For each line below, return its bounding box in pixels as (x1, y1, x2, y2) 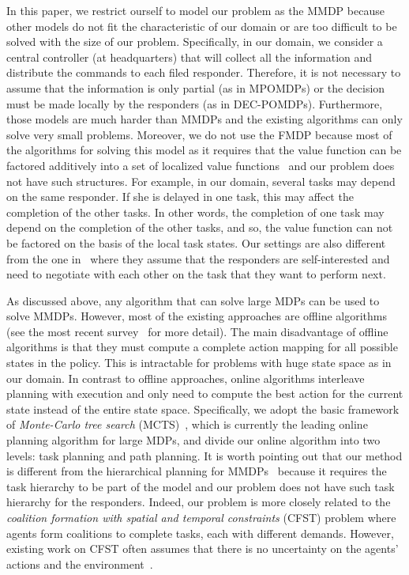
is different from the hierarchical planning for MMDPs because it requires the (6, 463, 387, 479)
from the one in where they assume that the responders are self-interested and (6, 250, 390, 267)
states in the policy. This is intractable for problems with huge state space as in (6, 354, 392, 371)
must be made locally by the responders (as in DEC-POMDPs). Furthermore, (6, 95, 383, 112)
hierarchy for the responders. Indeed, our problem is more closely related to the (6, 494, 391, 510)
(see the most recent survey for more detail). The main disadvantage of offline (6, 323, 388, 339)
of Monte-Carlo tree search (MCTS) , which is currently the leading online (6, 416, 368, 433)
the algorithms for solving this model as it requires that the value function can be (6, 142, 402, 158)
